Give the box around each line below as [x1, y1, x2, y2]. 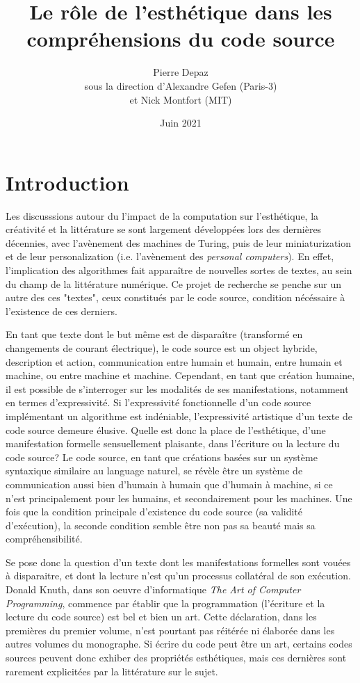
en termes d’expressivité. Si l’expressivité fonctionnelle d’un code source [6, 395, 311, 410]
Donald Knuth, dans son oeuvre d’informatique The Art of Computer [6, 582, 301, 597]
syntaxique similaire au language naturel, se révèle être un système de [6, 463, 303, 478]
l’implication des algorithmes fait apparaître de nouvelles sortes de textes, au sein [6, 263, 352, 277]
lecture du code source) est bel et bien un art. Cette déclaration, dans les [6, 609, 317, 624]
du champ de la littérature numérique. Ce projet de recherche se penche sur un [6, 276, 342, 291]
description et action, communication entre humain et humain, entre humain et [6, 354, 343, 369]
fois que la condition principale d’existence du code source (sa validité [6, 504, 302, 519]
